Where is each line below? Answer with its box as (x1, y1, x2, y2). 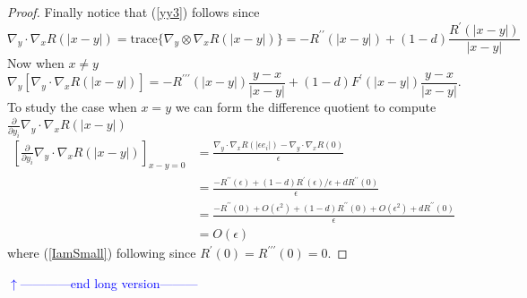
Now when (7, 54, 65, 72)
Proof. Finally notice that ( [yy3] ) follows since (7, 3, 260, 21)
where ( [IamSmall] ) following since (7, 243, 196, 262)
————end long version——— (20, 273, 198, 292)
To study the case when (7, 97, 137, 115)
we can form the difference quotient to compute (175, 97, 436, 115)
